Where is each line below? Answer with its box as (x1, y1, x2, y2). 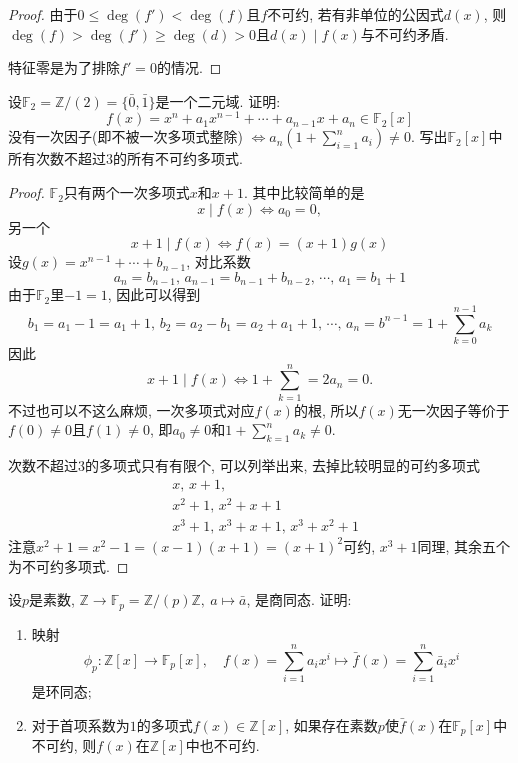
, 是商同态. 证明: (246, 589, 352, 610)
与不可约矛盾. (360, 23, 449, 44)
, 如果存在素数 (285, 714, 378, 735)
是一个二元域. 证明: (155, 90, 281, 111)
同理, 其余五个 (417, 535, 511, 556)
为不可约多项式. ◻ (8, 555, 129, 576)
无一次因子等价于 (397, 399, 510, 420)
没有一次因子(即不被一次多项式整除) (8, 126, 243, 147)
